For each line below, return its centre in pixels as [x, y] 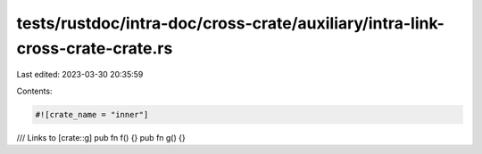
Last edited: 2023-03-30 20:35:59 [80, 75]
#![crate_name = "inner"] [92, 114]
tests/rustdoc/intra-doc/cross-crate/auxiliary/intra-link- [231, 23]
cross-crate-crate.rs [95, 48]
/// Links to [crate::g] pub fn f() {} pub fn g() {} [101, 137]
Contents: [34, 91]
